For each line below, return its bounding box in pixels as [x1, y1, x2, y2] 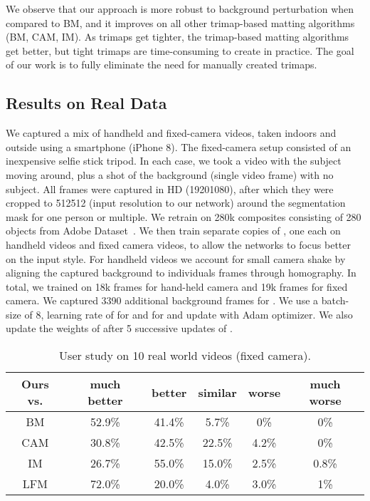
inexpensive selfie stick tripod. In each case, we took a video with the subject [6, 153, 342, 168]
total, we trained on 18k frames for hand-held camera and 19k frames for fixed [6, 279, 348, 294]
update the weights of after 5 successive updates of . [6, 321, 233, 336]
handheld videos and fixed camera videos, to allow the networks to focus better [6, 237, 351, 252]
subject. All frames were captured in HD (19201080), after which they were [6, 181, 334, 196]
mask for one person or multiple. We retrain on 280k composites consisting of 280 [6, 209, 361, 224]
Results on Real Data [6, 92, 167, 114]
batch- [321, 293, 349, 308]
